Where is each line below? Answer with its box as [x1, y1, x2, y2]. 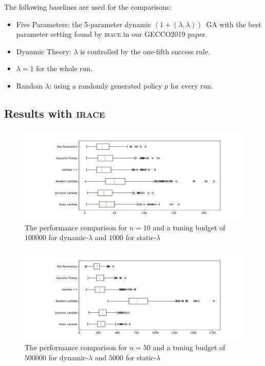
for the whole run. [36, 63, 93, 74]
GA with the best [206, 18, 261, 29]
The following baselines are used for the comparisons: [4, 2, 171, 12]
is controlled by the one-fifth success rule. [80, 46, 210, 56]
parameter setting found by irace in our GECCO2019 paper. [16, 29, 208, 39]
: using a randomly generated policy [49, 80, 162, 91]
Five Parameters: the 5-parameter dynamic [16, 18, 151, 29]
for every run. [170, 80, 213, 91]
